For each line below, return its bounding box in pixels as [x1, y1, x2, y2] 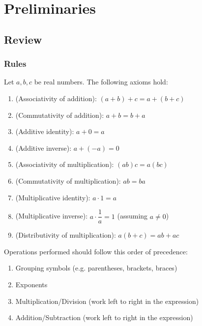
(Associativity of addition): [15, 93, 97, 103]
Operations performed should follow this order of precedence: [4, 246, 188, 256]
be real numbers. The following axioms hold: [34, 77, 168, 87]
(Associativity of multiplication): [15, 159, 114, 169]
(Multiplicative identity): [15, 192, 90, 202]
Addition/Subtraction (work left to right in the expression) [15, 312, 193, 323]
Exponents [15, 279, 48, 289]
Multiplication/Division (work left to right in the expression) [15, 296, 199, 306]
